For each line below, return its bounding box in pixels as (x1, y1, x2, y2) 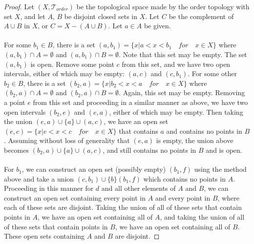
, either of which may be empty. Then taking (109, 106, 243, 117)
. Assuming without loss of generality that (4, 135, 130, 145)
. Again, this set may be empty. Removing (119, 87, 245, 98)
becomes (4, 144, 29, 155)
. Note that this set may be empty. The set (119, 49, 247, 59)
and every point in (155, 192, 211, 203)
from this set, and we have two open (122, 59, 231, 69)
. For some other (188, 68, 237, 79)
